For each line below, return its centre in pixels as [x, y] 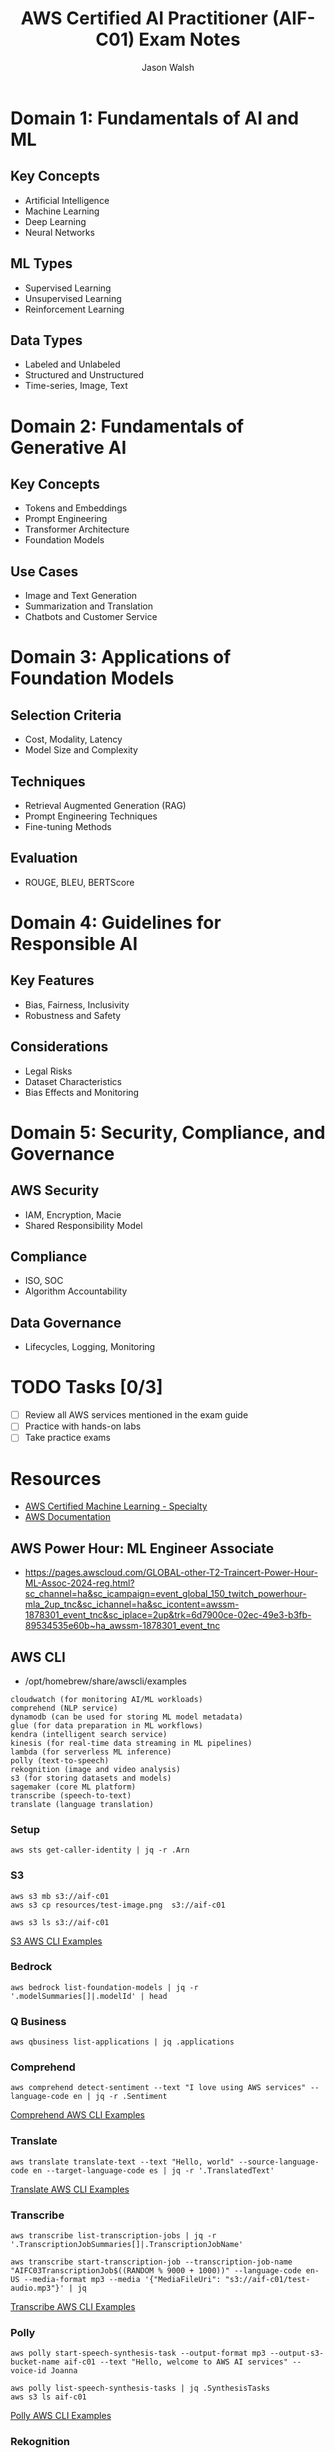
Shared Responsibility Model [83, 1225]
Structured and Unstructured [84, 375]
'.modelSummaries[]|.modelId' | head [89, 1996]
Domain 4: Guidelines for [116, 923]
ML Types [41, 263]
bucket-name [35, 2362]
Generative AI [68, 447]
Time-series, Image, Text [76, 386]
